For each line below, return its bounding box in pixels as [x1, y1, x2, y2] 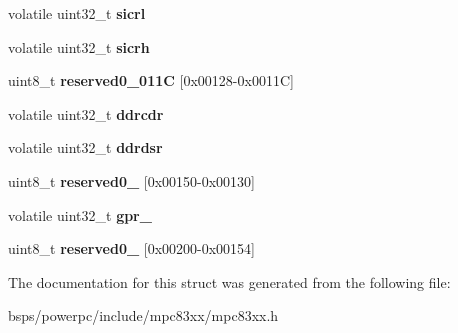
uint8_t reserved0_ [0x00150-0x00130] [8, 170, 256, 191]
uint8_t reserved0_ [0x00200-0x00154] [8, 238, 256, 259]
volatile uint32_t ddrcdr [8, 103, 164, 124]
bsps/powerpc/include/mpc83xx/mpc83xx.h [8, 305, 279, 326]
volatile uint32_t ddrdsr [8, 137, 163, 158]
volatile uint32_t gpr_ [8, 204, 152, 225]
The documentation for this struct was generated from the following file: [8, 271, 451, 292]
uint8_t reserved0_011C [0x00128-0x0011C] [8, 70, 294, 91]
